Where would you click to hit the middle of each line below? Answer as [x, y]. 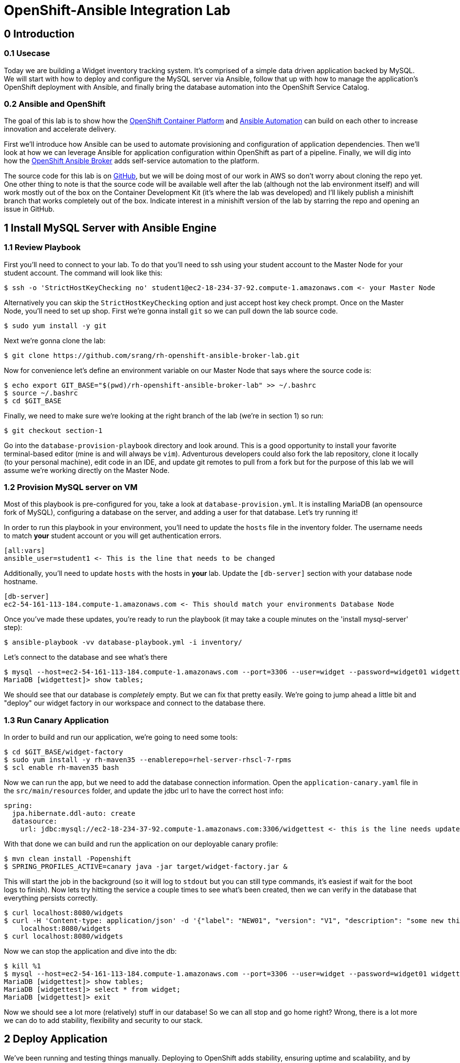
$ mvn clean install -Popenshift [68, 859]
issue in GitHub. [29, 209]
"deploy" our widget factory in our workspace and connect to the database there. [135, 703]
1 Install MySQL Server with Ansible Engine [110, 228]
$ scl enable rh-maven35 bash [62, 768]
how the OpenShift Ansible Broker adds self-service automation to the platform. [132, 161]
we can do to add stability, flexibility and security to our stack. [103, 1021]
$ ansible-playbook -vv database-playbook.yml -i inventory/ [123, 642]
